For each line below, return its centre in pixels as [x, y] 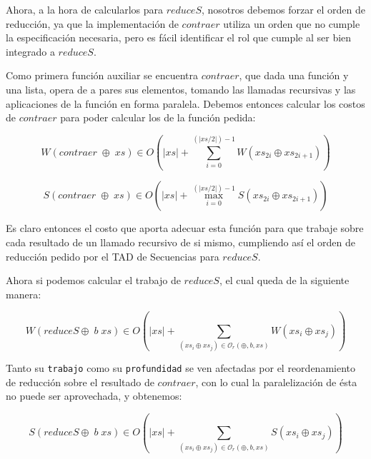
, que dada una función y [294, 75]
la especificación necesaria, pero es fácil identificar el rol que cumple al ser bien [179, 37]
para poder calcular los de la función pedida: [158, 117]
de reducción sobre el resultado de [80, 382]
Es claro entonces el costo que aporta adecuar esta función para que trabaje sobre [185, 228]
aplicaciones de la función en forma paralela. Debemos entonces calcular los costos [185, 103]
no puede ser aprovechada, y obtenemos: [94, 396]
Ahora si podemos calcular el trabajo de [93, 280]
